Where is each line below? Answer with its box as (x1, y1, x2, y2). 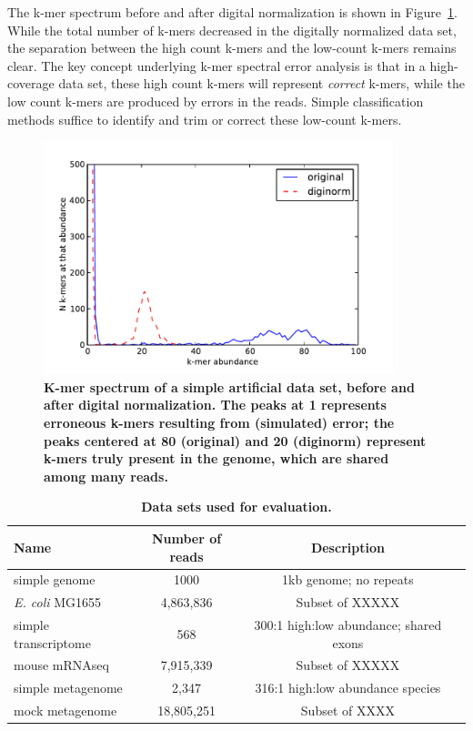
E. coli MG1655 (14, 593, 102, 612)
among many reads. (44, 466, 168, 485)
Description (310, 537, 385, 556)
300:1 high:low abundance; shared (254, 615, 442, 635)
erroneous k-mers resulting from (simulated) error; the (44, 412, 395, 431)
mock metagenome (14, 701, 117, 720)
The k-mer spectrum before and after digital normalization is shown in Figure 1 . (7, 3, 458, 21)
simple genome (14, 570, 96, 589)
